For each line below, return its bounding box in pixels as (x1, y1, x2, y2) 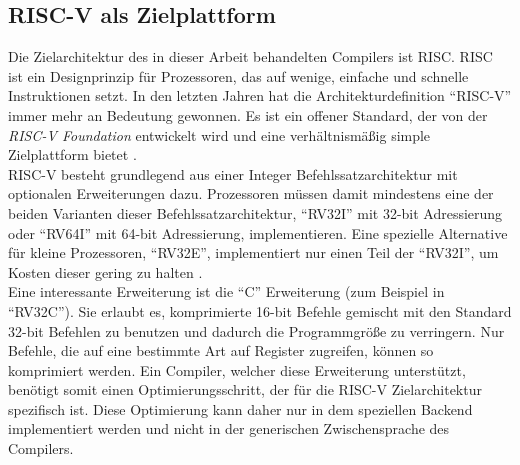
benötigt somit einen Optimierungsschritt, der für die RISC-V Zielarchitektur (8, 379, 482, 400)
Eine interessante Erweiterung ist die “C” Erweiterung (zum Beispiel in (8, 281, 445, 302)
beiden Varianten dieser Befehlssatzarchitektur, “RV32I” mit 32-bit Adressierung (8, 202, 503, 223)
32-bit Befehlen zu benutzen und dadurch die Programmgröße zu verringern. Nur (8, 320, 505, 341)
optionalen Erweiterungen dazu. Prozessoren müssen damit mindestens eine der (8, 183, 494, 204)
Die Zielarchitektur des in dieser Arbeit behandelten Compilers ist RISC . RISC (8, 46, 493, 67)
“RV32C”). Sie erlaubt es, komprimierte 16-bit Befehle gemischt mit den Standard (8, 300, 512, 321)
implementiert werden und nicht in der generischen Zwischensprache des (8, 418, 450, 439)
